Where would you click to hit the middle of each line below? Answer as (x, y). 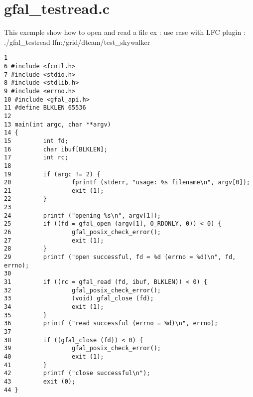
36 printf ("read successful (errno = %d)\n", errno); (111, 324)
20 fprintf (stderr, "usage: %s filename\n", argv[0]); (127, 183)
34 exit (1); (54, 307)
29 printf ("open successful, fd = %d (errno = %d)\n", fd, (120, 257)
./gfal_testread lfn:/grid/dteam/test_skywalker (77, 42)
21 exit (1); (54, 191)
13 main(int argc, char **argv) (58, 124)
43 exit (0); (40, 381)
